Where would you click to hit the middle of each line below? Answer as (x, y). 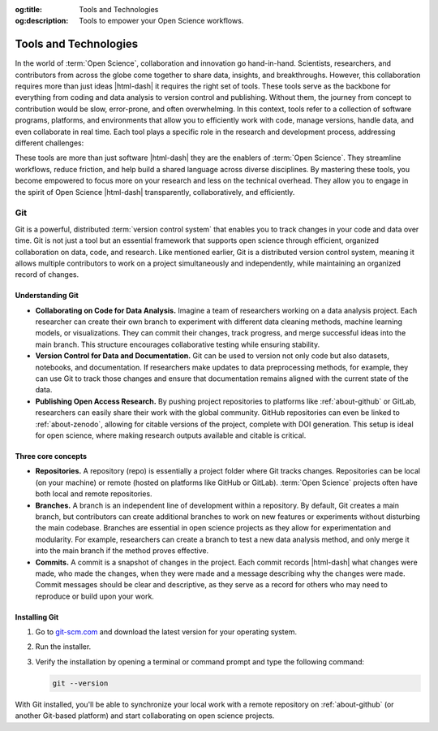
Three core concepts (51, 456)
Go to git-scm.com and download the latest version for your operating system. (166, 632)
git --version (80, 683)
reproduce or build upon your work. (94, 596)
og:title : (29, 9)
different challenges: (49, 143)
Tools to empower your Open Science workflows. (161, 21)
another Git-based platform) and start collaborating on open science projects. (145, 716)
